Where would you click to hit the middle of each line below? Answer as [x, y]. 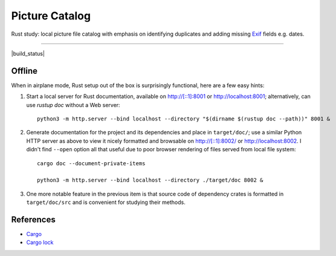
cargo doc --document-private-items [91, 163]
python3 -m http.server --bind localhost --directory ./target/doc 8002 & [150, 180]
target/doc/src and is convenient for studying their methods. [106, 202]
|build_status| [28, 53]
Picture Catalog [51, 16]
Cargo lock [40, 243]
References [33, 219]
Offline [24, 71]
